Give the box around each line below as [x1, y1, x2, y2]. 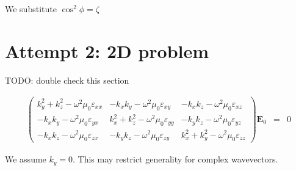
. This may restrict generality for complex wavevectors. [73, 153, 278, 166]
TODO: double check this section [5, 73, 129, 86]
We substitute [5, 2, 57, 15]
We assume [5, 153, 46, 166]
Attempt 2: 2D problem [5, 38, 209, 63]
